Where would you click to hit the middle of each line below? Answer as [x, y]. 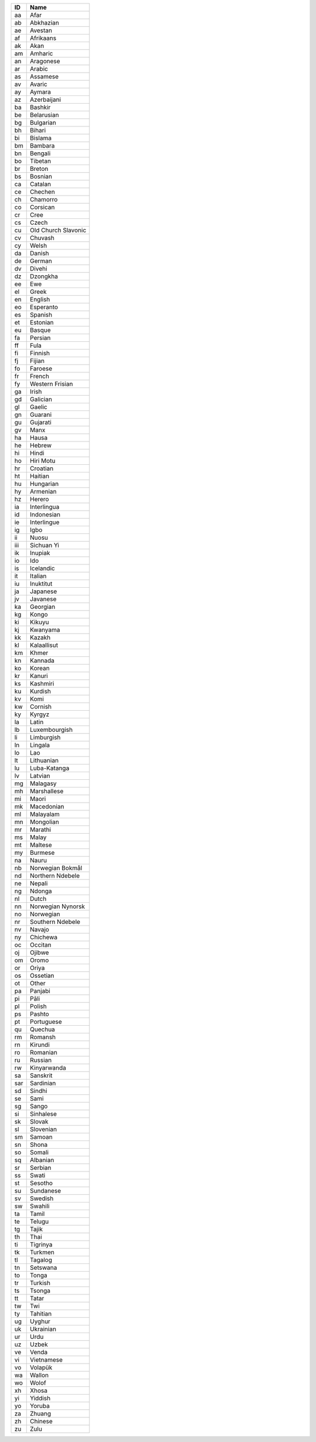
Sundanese [46, 1191]
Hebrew [41, 445]
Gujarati [41, 422]
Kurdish [41, 691]
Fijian [37, 361]
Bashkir [40, 107]
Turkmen [42, 1252]
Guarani [41, 415]
